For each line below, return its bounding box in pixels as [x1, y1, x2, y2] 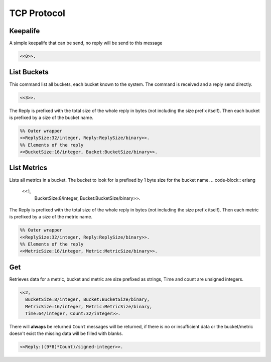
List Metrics [9, 164, 48, 172]
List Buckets [9, 68, 49, 76]
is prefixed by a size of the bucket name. [9, 114, 94, 120]
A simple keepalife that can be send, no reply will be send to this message [9, 40, 163, 46]
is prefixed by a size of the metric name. [9, 214, 93, 220]
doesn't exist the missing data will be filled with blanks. [9, 330, 123, 336]
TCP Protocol [9, 8, 65, 19]
